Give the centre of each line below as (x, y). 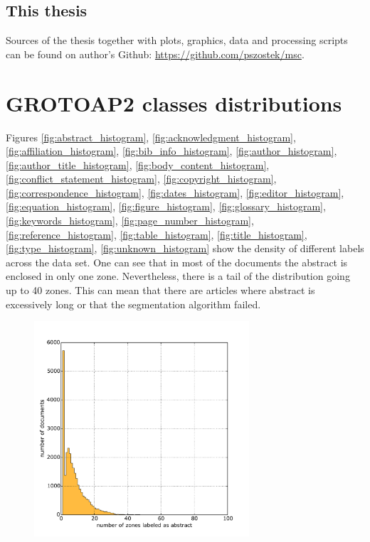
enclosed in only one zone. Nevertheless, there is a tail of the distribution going (178, 276)
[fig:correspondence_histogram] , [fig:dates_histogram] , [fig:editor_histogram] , (175, 192)
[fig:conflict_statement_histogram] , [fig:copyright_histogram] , (141, 179)
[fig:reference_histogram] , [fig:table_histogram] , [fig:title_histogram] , (157, 234)
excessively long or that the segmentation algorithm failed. (133, 304)
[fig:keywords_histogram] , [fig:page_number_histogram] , (130, 221)
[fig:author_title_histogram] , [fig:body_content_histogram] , (138, 164)
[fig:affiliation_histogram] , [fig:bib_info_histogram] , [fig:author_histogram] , (171, 151)
